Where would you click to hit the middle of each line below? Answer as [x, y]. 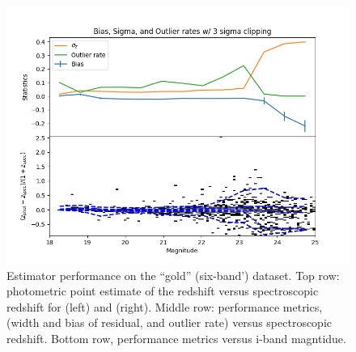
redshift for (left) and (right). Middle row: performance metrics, [165, 306]
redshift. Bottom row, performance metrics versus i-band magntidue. [176, 338]
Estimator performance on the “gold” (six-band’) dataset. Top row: [173, 275]
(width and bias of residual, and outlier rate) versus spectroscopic [170, 322]
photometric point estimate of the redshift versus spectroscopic [163, 291]
